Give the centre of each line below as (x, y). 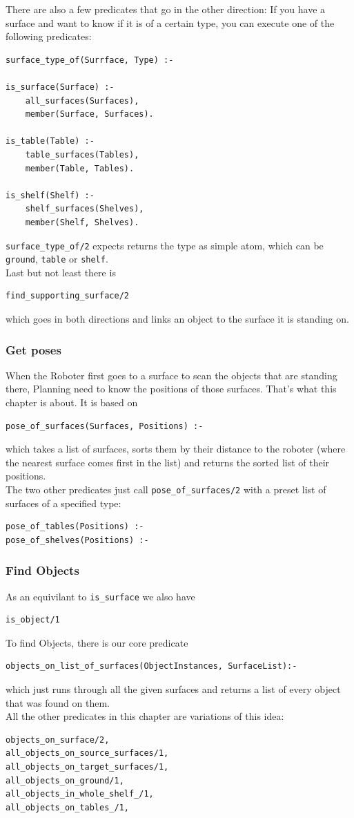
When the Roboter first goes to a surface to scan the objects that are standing (171, 375)
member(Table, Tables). (80, 168)
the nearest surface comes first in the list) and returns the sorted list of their (168, 462)
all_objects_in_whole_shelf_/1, (80, 794)
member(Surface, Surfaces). (89, 114)
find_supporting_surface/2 (67, 296)
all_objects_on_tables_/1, (67, 807)
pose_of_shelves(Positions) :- (77, 540)
